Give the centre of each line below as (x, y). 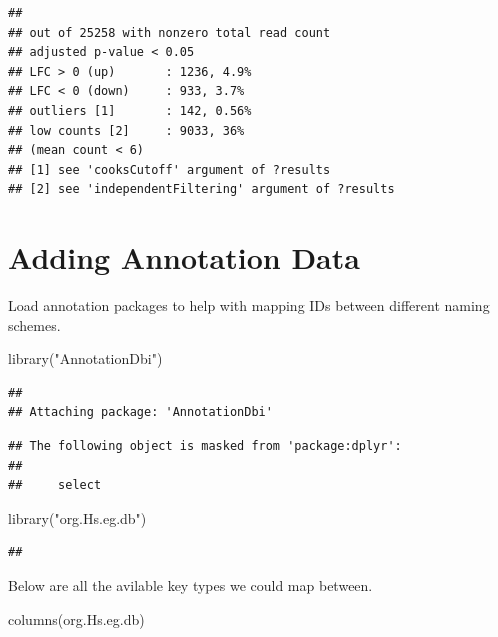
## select (55, 485)
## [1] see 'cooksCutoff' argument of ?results (169, 169)
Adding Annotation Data (184, 257)
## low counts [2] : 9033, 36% (126, 130)
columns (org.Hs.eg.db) (76, 618)
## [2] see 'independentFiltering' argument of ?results (201, 189)
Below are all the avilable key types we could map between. (190, 585)
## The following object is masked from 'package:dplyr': (205, 446)
